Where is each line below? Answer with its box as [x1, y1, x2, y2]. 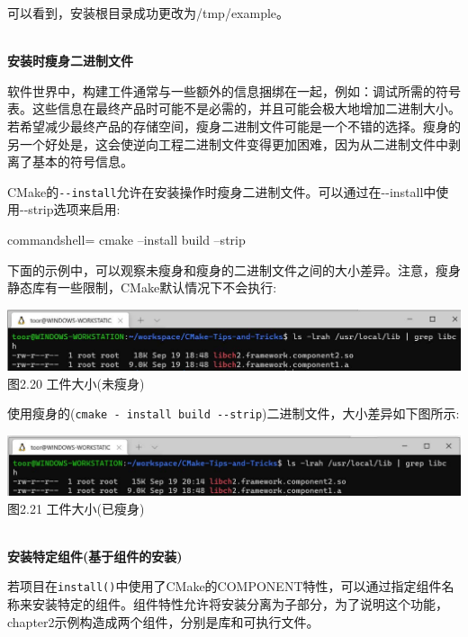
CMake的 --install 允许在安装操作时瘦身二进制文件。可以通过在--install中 [7, 182, 436, 201]
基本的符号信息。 [31, 152, 133, 171]
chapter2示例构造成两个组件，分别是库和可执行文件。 [7, 612, 319, 631]
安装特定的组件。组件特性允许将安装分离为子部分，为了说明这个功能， [31, 595, 448, 613]
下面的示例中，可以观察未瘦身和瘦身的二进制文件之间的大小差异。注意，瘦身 [7, 260, 461, 279]
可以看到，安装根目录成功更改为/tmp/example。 [7, 4, 290, 22]
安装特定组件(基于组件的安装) [7, 546, 183, 565]
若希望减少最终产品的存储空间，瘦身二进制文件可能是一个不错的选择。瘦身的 [7, 116, 461, 135]
